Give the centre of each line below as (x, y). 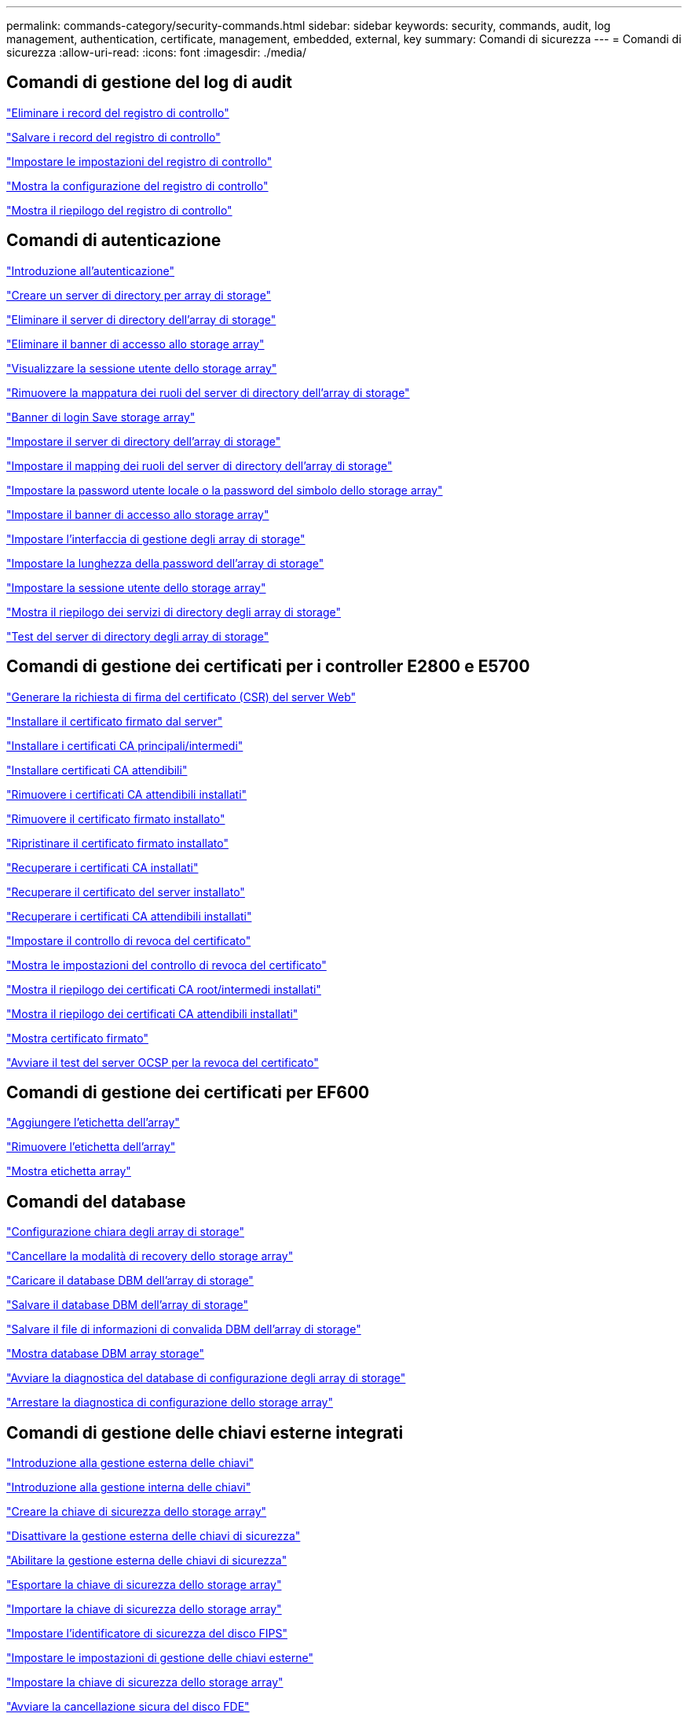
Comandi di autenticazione (114, 241)
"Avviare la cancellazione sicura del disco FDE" (128, 1707)
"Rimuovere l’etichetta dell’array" (91, 1147)
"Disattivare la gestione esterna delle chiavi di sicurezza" (154, 1536)
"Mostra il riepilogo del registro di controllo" (119, 210)
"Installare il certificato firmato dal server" (115, 721)
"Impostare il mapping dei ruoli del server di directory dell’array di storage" (199, 465)
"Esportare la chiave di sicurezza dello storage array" (144, 1585)
